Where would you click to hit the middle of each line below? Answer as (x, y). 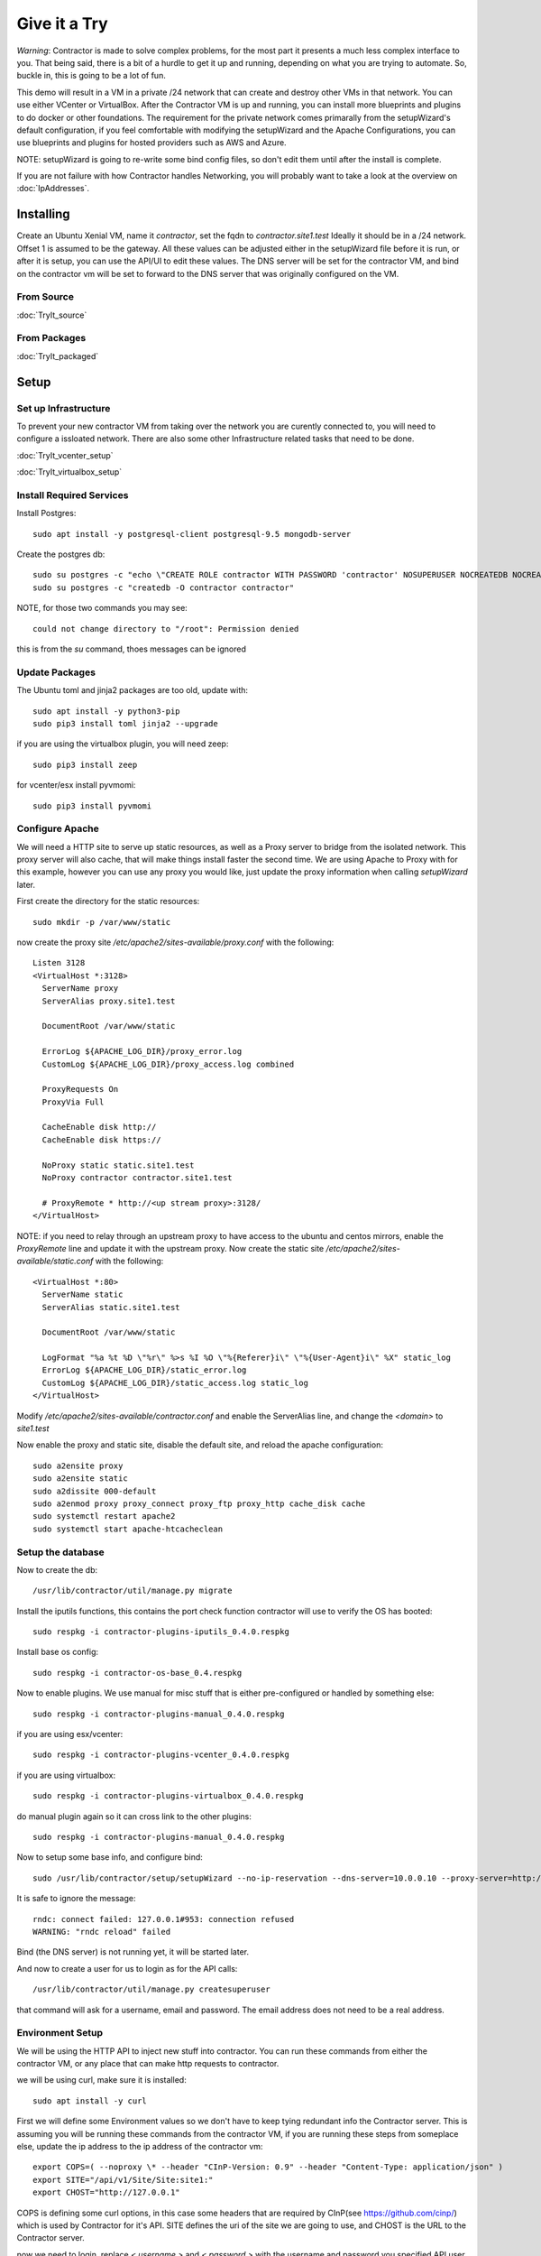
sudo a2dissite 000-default (95, 1491)
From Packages (51, 338)
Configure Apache (58, 828)
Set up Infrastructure (64, 408)
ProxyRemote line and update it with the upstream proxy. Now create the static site (170, 1248)
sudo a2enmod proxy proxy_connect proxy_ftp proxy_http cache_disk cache (199, 1504)
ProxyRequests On (80, 1089)
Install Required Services (73, 495)
